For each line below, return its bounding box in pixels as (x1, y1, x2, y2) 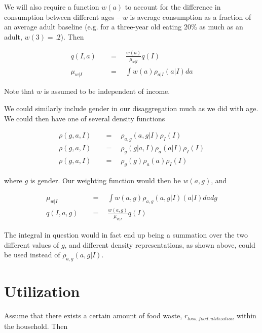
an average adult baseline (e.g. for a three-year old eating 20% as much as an (4, 21, 243, 32)
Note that (4, 86, 34, 96)
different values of (4, 239, 59, 250)
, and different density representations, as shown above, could (64, 239, 255, 250)
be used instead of (4, 249, 60, 260)
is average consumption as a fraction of (130, 11, 251, 22)
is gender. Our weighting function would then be (30, 175, 181, 185)
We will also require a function (4, 2, 99, 12)
